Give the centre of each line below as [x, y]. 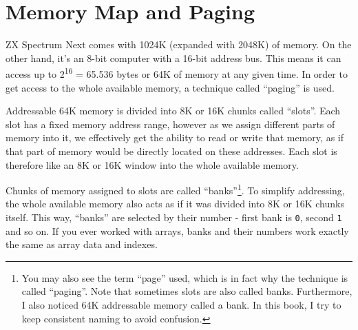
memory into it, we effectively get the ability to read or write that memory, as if [175, 137]
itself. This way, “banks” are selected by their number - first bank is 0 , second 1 [174, 217]
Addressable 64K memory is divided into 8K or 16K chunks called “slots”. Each [173, 111]
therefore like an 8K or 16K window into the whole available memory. [152, 164]
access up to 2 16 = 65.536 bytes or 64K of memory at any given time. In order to [177, 73]
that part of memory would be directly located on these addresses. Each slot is [171, 151]
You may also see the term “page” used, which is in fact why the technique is [185, 277]
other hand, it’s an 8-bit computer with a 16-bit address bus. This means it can [173, 58]
